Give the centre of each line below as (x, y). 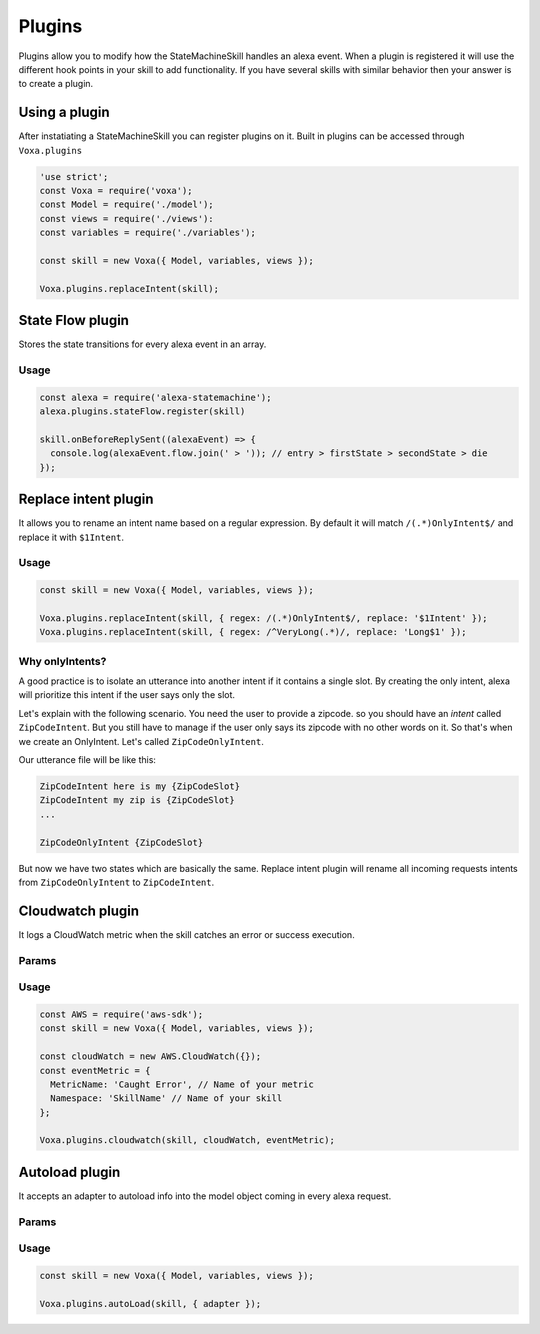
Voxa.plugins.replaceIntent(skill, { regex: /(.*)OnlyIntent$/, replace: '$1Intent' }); (264, 618)
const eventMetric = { (95, 1070)
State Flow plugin (74, 320)
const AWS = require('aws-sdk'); (121, 1014)
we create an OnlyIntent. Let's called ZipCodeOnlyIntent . (141, 741)
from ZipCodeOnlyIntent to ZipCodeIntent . (116, 882)
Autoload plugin (69, 1171)
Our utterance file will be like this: (87, 760)
